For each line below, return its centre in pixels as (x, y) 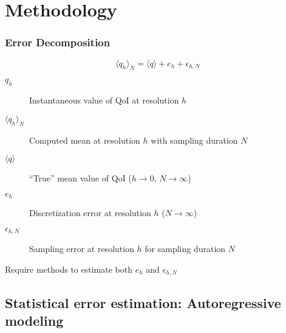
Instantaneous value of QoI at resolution (104, 100)
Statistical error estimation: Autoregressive (143, 302)
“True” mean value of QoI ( (80, 178)
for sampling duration (185, 249)
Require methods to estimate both (69, 269)
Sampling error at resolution (82, 249)
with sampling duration (194, 140)
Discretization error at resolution (90, 213)
